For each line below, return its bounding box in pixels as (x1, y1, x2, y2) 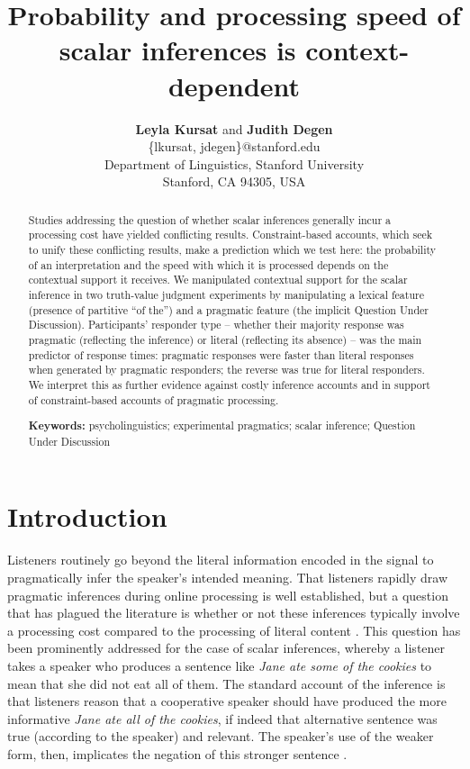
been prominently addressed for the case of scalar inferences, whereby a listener (7, 638, 446, 657)
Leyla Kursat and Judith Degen (135, 119, 333, 138)
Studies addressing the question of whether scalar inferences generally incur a (28, 212, 392, 227)
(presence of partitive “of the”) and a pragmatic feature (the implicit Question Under (28, 302, 429, 317)
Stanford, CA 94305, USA (162, 172, 306, 191)
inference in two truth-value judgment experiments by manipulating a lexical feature (28, 286, 424, 302)
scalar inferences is (59, 32, 296, 68)
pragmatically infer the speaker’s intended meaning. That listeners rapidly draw (7, 567, 448, 586)
